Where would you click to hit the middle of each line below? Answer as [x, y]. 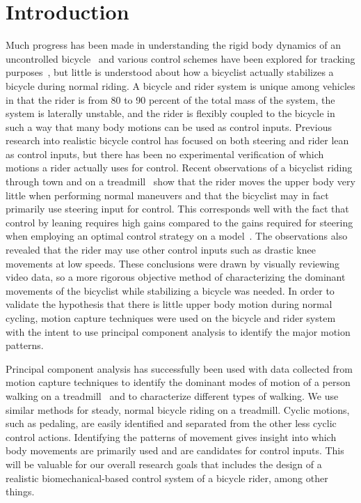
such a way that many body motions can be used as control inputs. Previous [169, 126]
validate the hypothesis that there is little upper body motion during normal [169, 304]
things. [20, 492]
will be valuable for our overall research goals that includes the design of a [164, 464]
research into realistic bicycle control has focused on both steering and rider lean [177, 140]
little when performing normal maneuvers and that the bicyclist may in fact [167, 195]
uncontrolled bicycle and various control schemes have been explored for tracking [180, 58]
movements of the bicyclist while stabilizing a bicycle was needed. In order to [170, 290]
